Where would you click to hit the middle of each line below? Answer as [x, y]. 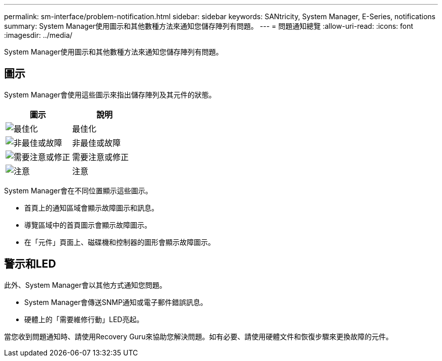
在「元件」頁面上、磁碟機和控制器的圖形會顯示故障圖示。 [120, 242]
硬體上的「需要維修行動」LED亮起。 [84, 319]
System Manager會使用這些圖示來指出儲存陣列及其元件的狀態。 [110, 94]
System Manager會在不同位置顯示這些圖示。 [78, 190]
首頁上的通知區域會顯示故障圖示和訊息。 [91, 208]
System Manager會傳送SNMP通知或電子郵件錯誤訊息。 [116, 302]
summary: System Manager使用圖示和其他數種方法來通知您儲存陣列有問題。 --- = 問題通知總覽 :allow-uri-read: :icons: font [209, 26]
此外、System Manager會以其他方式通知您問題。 [85, 285]
